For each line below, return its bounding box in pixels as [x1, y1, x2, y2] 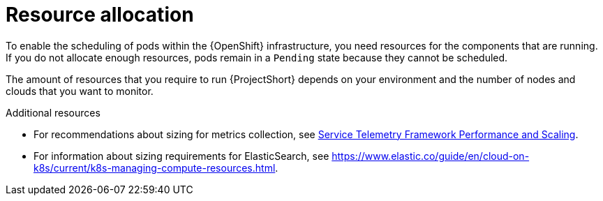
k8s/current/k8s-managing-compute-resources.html [33, 161, 276, 174]
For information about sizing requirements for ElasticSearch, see [33, 149, 329, 162]
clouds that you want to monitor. [6, 84, 154, 97]
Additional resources [6, 106, 100, 119]
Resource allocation [6, 3, 194, 27]
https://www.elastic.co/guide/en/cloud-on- [332, 149, 530, 162]
